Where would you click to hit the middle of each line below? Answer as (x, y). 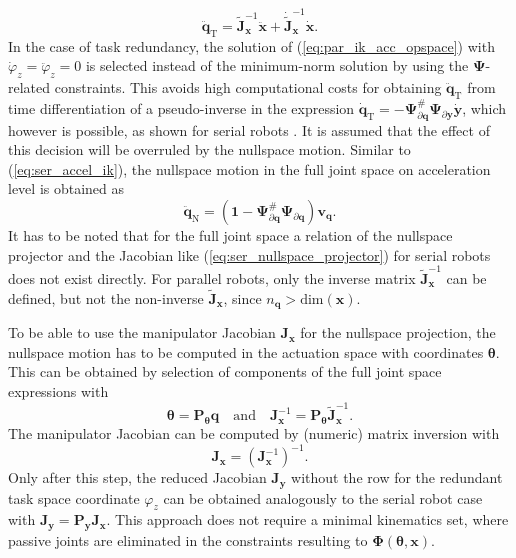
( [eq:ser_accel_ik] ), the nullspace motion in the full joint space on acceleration (249, 168)
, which (484, 107)
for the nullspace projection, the (398, 332)
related (29, 87)
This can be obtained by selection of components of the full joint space (225, 371)
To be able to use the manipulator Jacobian (142, 332)
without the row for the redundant (397, 477)
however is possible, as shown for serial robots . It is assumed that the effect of (249, 129)
